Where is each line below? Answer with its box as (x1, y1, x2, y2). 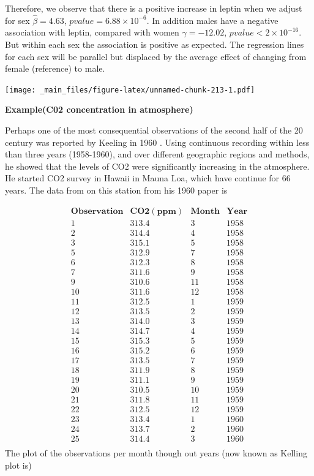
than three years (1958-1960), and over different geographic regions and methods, (5, 148, 310, 161)
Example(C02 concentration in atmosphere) (5, 103, 193, 116)
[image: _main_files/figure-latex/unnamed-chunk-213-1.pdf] (5, 85, 255, 94)
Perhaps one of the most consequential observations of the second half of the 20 (5, 124, 303, 137)
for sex (5, 13, 30, 26)
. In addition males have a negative (146, 13, 278, 26)
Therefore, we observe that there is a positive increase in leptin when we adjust (5, 2, 302, 14)
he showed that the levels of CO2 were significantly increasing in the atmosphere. (5, 159, 310, 172)
